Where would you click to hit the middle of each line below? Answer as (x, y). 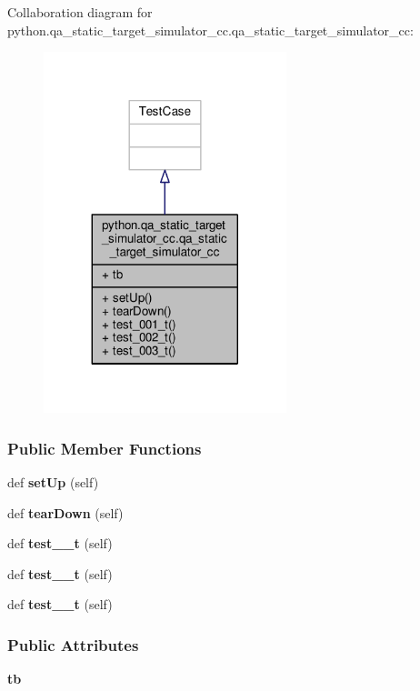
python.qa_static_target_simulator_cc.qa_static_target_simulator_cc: (210, 30)
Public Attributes (73, 644)
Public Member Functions (105, 448)
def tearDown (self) (65, 512)
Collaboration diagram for (80, 12)
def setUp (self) (53, 482)
